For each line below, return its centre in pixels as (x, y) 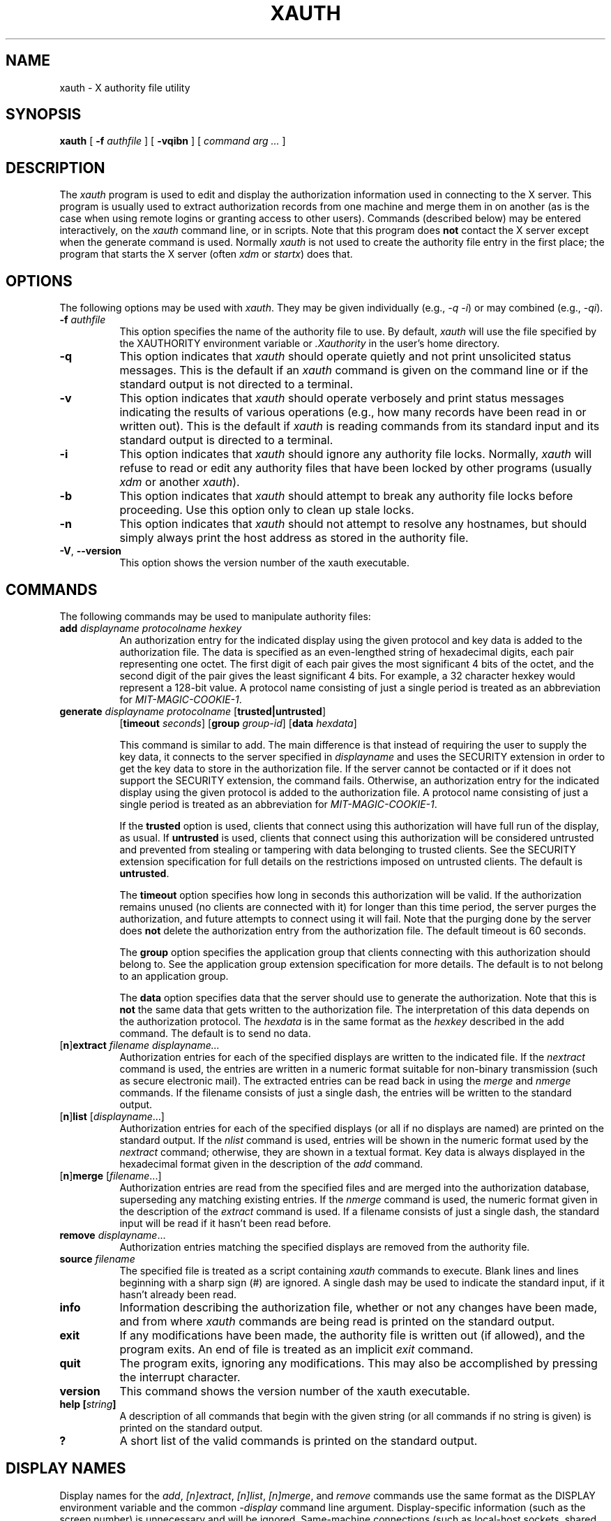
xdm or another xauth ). (180, 482)
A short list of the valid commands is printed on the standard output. (299, 1440)
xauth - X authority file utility (125, 87)
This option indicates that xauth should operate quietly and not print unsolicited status (345, 357)
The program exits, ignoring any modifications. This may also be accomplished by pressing (359, 1363)
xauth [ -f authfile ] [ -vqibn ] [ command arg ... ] (173, 141)
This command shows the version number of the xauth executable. (295, 1391)
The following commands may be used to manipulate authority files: (215, 616)
